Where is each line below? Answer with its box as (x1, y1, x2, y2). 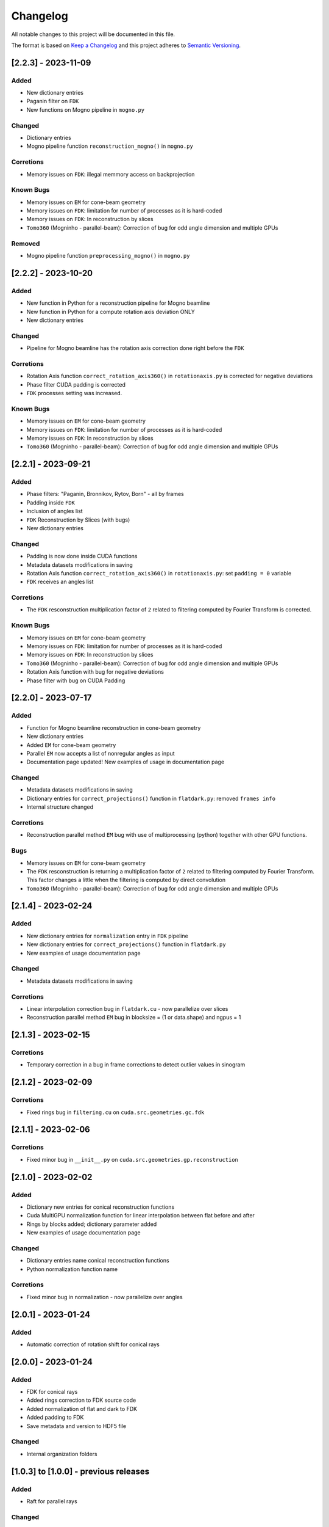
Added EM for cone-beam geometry (26, 741, 116, 748)
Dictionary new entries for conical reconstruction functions (26, 1203, 175, 1211)
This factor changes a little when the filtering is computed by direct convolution (26, 876, 225, 884)
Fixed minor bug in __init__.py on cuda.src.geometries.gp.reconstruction (26, 1156, 239, 1163)
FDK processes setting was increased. (26, 390, 122, 396)
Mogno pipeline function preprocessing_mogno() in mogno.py (26, 252, 190, 259)
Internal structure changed (26, 803, 94, 811)
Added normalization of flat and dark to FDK (26, 1405, 137, 1412)
